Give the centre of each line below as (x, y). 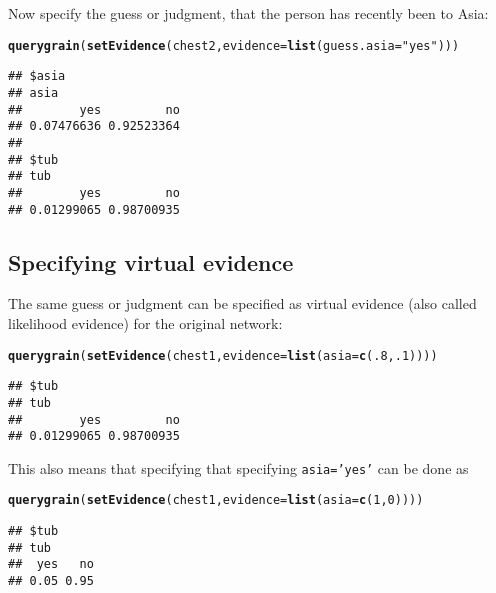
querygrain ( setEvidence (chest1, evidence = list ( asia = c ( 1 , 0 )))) (216, 500)
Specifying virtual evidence (151, 261)
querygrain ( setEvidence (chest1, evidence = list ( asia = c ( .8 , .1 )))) (223, 355)
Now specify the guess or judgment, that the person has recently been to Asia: (248, 13)
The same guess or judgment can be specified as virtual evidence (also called (242, 303)
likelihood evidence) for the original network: (145, 322)
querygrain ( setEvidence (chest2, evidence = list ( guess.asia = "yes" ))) (234, 45)
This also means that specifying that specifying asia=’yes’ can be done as (238, 467)
